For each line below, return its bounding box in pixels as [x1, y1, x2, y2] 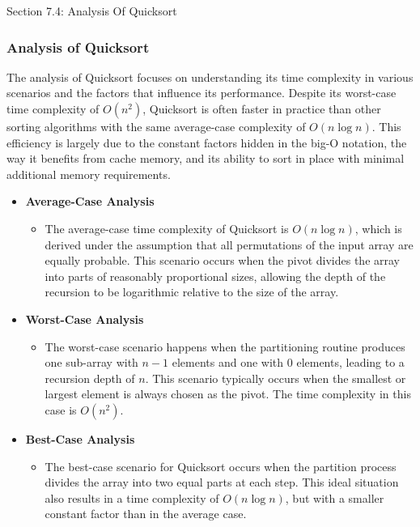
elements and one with [172, 354, 284, 371]
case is [45, 401, 77, 418]
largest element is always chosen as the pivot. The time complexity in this [45, 385, 411, 402]
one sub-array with [45, 354, 138, 371]
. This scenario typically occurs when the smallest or [145, 369, 406, 386]
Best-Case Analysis [25, 430, 135, 447]
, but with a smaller [285, 489, 384, 506]
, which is [354, 219, 402, 236]
